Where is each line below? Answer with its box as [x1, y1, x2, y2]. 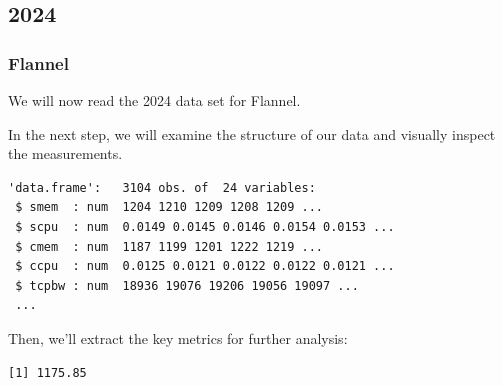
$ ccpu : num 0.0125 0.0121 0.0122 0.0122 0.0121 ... [15, 259, 395, 274]
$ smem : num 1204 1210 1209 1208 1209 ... [15, 200, 323, 215]
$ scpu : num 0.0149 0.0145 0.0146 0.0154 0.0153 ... [15, 219, 395, 234]
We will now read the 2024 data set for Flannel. [8, 90, 301, 110]
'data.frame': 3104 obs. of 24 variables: [8, 180, 316, 195]
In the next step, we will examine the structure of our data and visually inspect [8, 123, 496, 144]
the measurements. [8, 143, 123, 164]
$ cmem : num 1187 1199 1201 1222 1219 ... [15, 239, 323, 254]
